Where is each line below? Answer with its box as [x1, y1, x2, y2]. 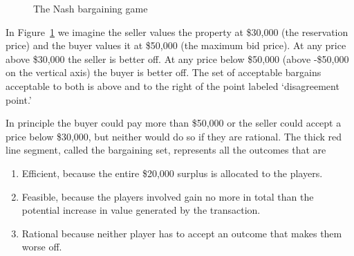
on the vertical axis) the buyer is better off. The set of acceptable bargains [6, 65, 322, 80]
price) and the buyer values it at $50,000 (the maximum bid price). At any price [6, 38, 346, 53]
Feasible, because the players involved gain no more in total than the [21, 189, 314, 203]
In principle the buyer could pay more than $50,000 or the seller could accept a [6, 116, 342, 130]
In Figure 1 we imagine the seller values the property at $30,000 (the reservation [6, 24, 348, 39]
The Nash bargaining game [33, 1, 148, 15]
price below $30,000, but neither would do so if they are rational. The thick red [6, 129, 342, 143]
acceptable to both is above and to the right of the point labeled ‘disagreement [6, 78, 339, 93]
